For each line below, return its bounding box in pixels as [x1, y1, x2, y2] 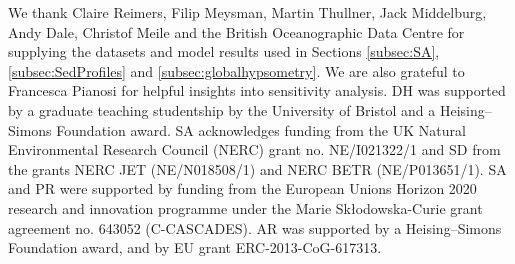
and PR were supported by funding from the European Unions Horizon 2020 [8, 178, 477, 199]
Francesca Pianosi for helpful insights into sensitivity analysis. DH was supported [8, 80, 506, 101]
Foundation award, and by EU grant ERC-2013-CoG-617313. [8, 237, 382, 258]
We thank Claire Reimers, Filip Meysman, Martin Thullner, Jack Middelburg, [8, 2, 487, 22]
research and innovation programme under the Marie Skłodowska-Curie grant [8, 197, 483, 218]
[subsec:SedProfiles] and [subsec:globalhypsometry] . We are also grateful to [8, 60, 465, 81]
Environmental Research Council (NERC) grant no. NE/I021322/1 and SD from [8, 139, 501, 160]
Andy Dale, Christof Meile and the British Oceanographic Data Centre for [8, 21, 465, 42]
